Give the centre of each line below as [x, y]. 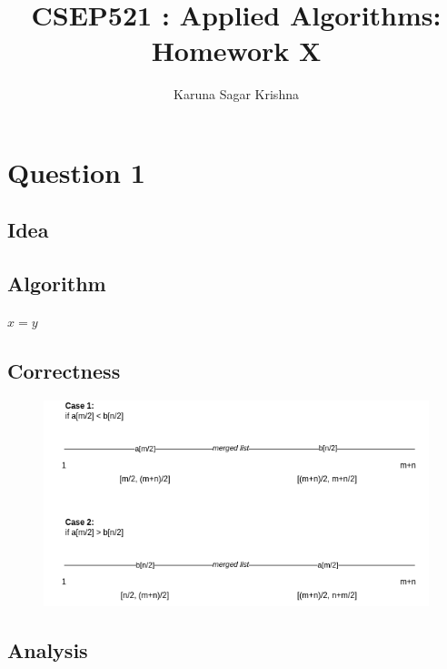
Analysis [48, 649]
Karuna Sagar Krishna [236, 94]
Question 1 [76, 172]
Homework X [236, 51]
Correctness [64, 371]
